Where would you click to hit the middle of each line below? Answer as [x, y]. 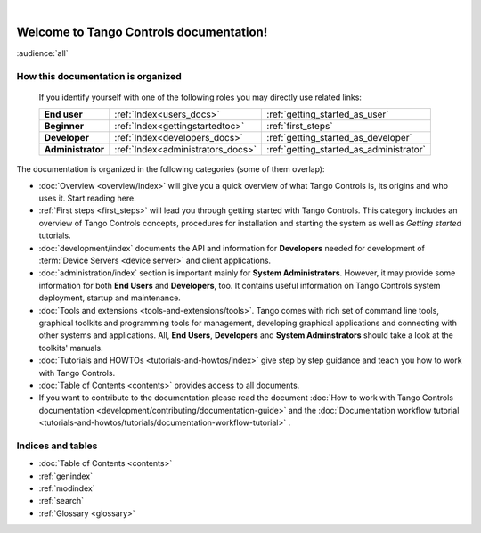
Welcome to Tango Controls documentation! [142, 32]
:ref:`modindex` [67, 488]
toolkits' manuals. [71, 348]
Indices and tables [57, 446]
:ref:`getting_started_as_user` [328, 114]
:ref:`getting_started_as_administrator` [346, 150]
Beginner [64, 127]
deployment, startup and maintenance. [110, 298]
